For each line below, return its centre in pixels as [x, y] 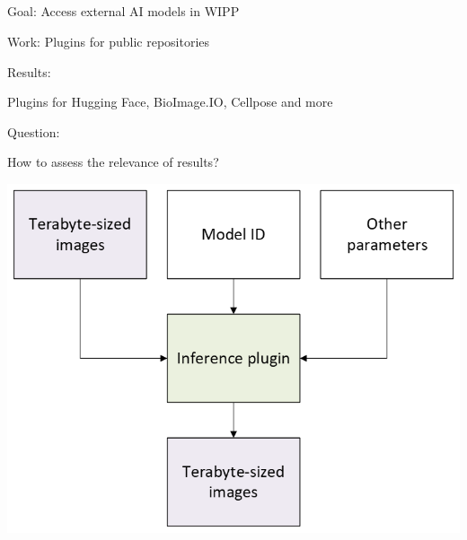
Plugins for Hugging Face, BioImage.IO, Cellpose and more [170, 102]
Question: [34, 131]
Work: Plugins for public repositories [109, 41]
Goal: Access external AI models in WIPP [123, 11]
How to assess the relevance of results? [113, 162]
